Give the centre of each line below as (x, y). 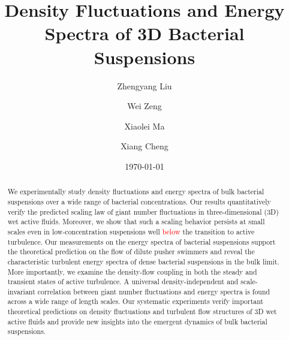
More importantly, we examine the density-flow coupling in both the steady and (132, 271)
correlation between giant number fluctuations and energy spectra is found (154, 291)
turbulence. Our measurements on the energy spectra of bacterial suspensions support (142, 241)
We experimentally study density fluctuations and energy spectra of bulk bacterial (136, 192)
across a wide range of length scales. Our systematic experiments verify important (136, 301)
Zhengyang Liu (144, 85)
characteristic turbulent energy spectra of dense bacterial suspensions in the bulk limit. (143, 261)
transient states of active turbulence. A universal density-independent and (123, 282)
